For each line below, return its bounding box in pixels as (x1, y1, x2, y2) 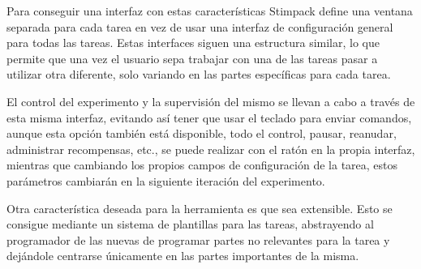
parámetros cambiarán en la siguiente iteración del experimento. (6, 172, 325, 189)
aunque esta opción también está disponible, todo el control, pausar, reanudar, (6, 125, 397, 142)
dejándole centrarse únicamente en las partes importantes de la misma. (6, 247, 359, 264)
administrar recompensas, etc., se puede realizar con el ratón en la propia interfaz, (6, 140, 415, 157)
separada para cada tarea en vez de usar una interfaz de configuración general (6, 18, 393, 35)
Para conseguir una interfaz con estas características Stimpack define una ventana (6, 2, 413, 19)
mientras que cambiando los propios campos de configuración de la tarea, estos (6, 156, 398, 173)
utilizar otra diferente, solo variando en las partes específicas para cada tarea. (6, 66, 391, 83)
